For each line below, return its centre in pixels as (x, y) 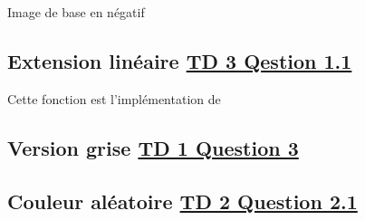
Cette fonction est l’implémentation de (114, 98)
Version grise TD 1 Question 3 (153, 147)
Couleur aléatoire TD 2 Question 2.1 (182, 201)
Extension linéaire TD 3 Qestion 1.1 (180, 60)
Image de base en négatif (76, 12)
